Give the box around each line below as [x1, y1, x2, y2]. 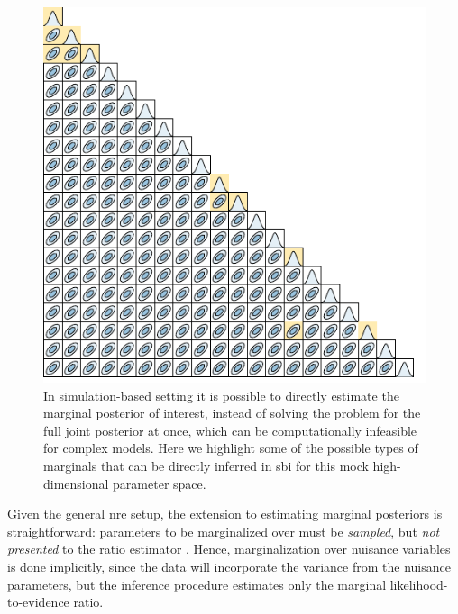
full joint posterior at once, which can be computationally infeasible [43, 420, 417, 439]
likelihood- [389, 574, 448, 593]
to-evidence [7, 592, 69, 611]
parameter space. [113, 474, 206, 492]
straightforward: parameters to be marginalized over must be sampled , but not [7, 521, 440, 540]
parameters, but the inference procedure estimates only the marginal [7, 574, 387, 593]
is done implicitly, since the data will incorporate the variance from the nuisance [7, 556, 451, 575]
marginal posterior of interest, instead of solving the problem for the [43, 403, 421, 422]
